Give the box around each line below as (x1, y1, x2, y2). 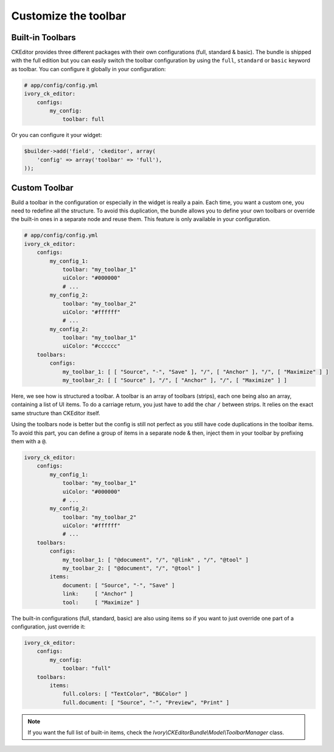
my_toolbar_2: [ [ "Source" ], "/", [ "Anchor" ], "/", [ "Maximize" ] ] (62, 377, 287, 384)
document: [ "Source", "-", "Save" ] (62, 582, 175, 589)
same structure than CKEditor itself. (11, 409, 100, 416)
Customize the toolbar (11, 9, 127, 23)
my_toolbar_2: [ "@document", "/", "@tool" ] (62, 565, 201, 572)
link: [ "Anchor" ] (62, 591, 134, 597)
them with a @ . (11, 437, 47, 445)
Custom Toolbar (11, 183, 74, 193)
